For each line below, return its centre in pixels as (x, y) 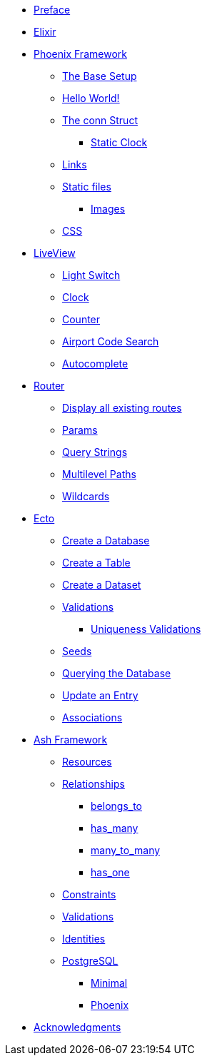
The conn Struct (100, 120)
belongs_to (116, 806)
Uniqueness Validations (146, 629)
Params (80, 430)
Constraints (89, 894)
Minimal (109, 983)
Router (49, 386)
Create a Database (106, 540)
